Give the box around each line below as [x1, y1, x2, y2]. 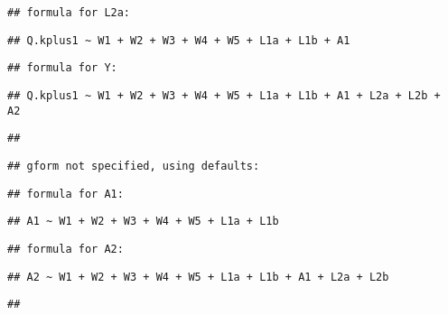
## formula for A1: [7, 187, 124, 200]
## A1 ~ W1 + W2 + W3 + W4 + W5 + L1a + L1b [7, 215, 279, 228]
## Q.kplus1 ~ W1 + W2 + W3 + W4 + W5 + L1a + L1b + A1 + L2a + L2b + [7, 88, 441, 102]
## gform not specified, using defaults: [7, 159, 260, 172]
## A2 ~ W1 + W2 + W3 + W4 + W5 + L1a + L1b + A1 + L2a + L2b [7, 270, 389, 283]
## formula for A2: [7, 242, 124, 255]
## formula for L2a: [7, 6, 131, 19]
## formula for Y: [7, 61, 117, 75]
